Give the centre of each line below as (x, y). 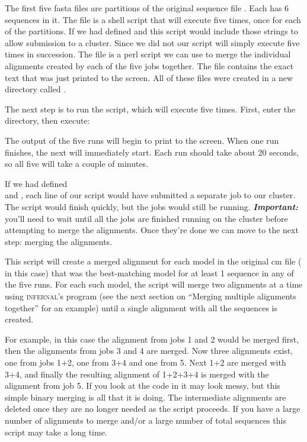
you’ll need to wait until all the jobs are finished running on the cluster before (146, 218)
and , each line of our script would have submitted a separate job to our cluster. (150, 195)
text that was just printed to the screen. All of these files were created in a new (149, 77)
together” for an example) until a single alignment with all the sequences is (141, 307)
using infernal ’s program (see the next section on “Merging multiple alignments (151, 296)
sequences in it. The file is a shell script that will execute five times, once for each (153, 19)
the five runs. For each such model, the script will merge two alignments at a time (154, 284)
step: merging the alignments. (59, 241)
